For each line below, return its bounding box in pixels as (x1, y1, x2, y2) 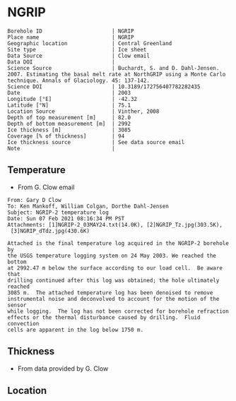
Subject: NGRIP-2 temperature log (7, 209, 110, 216)
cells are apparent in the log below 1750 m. (7, 326, 143, 333)
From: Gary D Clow (7, 196, 61, 203)
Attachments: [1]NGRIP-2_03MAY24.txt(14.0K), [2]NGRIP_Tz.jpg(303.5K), (7, 221, 223, 228)
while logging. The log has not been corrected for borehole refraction (7, 308, 230, 315)
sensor (7, 301, 27, 309)
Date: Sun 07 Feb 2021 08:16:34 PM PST (7, 215, 125, 222)
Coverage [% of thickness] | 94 (7, 132, 125, 140)
